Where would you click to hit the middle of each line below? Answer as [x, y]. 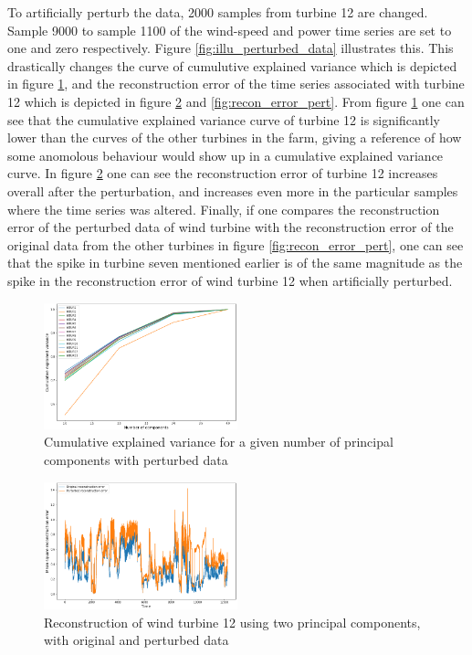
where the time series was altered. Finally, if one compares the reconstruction [224, 209]
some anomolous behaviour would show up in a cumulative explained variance [226, 155]
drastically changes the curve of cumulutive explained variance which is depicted [232, 65]
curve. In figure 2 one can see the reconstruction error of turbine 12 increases [223, 173]
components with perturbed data [136, 460]
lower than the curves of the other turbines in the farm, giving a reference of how [235, 137]
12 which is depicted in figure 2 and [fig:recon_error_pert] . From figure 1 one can [236, 101]
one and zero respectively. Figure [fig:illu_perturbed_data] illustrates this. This [231, 48]
